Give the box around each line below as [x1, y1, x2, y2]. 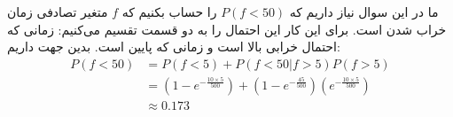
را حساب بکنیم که [121, 3, 217, 20]
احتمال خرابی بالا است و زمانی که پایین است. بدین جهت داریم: [7, 37, 340, 56]
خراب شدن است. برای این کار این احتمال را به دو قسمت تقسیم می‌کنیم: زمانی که [7, 19, 447, 38]
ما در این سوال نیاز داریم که [289, 3, 439, 20]
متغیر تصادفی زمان [7, 3, 108, 20]
